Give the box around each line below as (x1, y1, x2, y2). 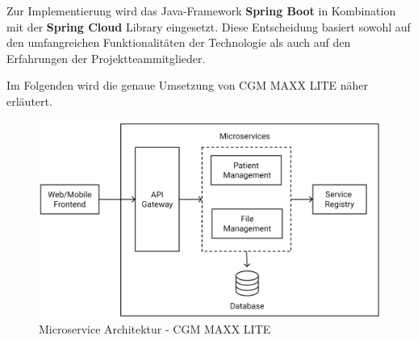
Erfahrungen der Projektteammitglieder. (6, 49, 206, 66)
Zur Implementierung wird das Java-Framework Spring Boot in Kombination (6, 2, 396, 19)
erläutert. (6, 92, 52, 109)
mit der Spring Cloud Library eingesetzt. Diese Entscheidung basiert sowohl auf (6, 18, 411, 35)
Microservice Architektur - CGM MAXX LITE (39, 321, 271, 338)
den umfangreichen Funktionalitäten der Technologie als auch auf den (6, 34, 351, 51)
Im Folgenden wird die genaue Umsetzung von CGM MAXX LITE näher (6, 77, 369, 94)
